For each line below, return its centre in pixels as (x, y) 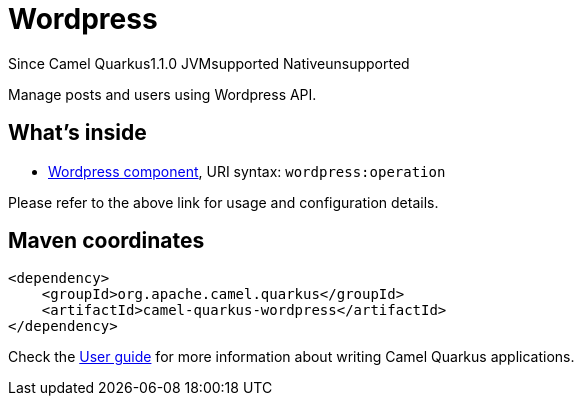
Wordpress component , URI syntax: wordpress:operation (247, 171)
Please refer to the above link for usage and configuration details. (223, 202)
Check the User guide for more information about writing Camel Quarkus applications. (291, 357)
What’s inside (77, 133)
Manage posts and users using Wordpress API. (162, 94)
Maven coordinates (106, 241)
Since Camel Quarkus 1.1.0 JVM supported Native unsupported (209, 63)
